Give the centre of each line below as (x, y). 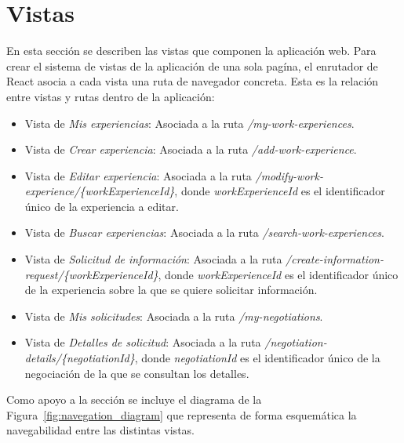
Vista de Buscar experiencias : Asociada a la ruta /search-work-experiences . (204, 232)
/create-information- (335, 259)
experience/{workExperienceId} (100, 191)
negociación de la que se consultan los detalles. (137, 373)
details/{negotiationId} (80, 358)
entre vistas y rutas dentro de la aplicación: (111, 96)
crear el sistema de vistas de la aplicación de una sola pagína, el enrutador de (192, 65)
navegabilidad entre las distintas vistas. (100, 430)
